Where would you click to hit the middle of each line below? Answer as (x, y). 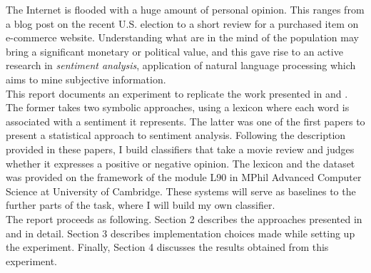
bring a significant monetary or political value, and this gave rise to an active (174, 51)
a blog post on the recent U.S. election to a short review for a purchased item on (182, 23)
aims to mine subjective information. (86, 79)
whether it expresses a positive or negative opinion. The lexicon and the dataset (181, 163)
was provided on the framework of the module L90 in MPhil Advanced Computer (184, 177)
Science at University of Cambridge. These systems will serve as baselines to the (181, 191)
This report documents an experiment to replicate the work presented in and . (177, 93)
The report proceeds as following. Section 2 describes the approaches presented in (184, 218)
